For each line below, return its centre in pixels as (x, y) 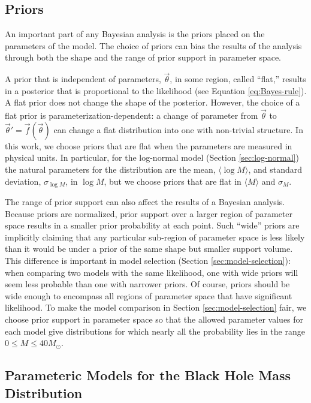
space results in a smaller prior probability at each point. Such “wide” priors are (152, 225)
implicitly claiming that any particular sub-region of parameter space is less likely (155, 237)
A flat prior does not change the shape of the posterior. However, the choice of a (153, 102)
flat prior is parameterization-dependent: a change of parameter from (132, 115)
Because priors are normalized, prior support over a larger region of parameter (149, 213)
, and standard (275, 169)
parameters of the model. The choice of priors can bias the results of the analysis (153, 45)
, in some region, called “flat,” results (238, 79)
